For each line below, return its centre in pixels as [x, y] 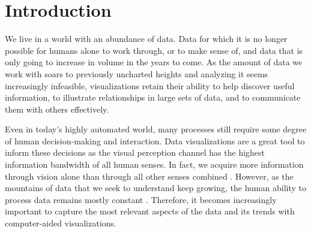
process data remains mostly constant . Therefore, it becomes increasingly [141, 199]
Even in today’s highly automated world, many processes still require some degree [156, 129]
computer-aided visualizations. [61, 223]
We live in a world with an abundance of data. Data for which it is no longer [146, 39]
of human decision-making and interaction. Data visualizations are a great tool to [155, 140]
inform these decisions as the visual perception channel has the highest [135, 152]
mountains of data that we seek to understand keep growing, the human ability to [155, 188]
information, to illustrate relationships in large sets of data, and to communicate [153, 97]
